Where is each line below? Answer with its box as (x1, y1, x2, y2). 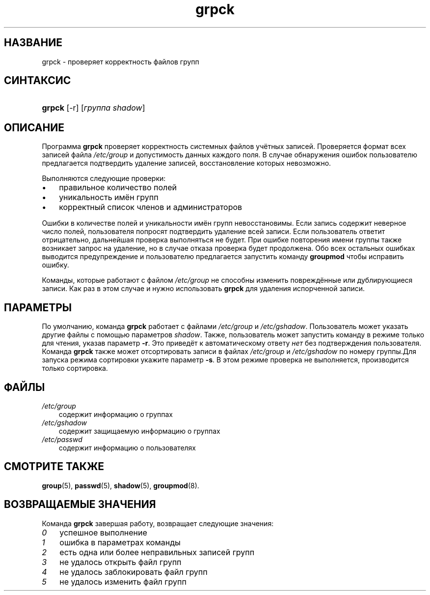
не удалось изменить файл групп (59, 576, 187, 587)
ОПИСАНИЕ (4, 121, 64, 134)
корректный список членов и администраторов (59, 202, 242, 212)
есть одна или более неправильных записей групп (59, 547, 255, 557)
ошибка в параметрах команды (59, 537, 181, 547)
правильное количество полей (59, 182, 177, 193)
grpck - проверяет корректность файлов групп (42, 57, 199, 66)
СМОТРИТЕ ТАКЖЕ (4, 460, 105, 473)
